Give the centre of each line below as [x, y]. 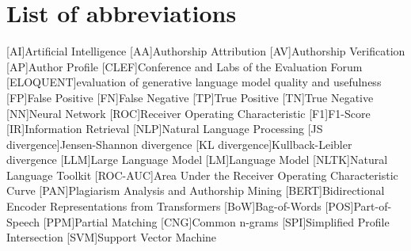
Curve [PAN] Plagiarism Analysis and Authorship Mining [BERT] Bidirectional [196, 190]
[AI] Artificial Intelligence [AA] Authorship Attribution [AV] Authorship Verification [206, 51]
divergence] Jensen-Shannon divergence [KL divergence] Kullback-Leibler [179, 144]
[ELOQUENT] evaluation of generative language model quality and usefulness [194, 82]
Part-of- [373, 206]
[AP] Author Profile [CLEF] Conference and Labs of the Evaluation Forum [185, 66]
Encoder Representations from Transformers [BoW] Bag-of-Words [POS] [180, 206]
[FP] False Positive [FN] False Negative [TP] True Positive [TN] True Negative [190, 97]
